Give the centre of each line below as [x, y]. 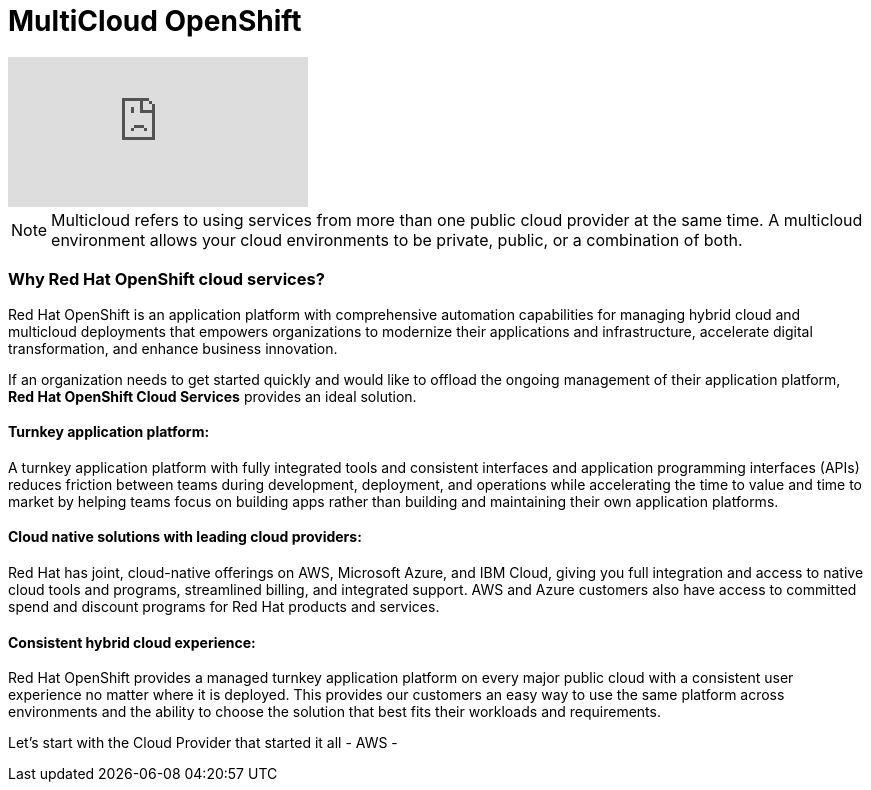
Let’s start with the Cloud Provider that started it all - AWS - [203, 743]
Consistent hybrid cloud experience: [132, 642]
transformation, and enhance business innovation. [173, 348]
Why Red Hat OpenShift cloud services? [166, 279]
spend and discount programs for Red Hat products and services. [224, 606]
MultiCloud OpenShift [155, 21]
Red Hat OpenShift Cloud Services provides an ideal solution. [212, 396]
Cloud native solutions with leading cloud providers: [185, 537]
